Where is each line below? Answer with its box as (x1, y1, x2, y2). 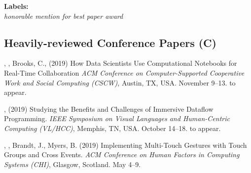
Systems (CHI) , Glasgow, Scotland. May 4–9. (4, 159, 141, 169)
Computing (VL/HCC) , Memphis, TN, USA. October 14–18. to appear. (4, 123, 221, 133)
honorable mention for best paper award (4, 10, 123, 21)
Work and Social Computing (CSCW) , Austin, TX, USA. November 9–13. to (4, 77, 236, 87)
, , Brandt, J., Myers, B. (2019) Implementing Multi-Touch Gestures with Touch (4, 139, 247, 150)
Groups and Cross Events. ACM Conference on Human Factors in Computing (4, 149, 240, 160)
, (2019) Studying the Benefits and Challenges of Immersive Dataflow (4, 103, 214, 114)
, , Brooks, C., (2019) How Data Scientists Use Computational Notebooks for (4, 58, 237, 68)
